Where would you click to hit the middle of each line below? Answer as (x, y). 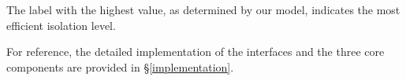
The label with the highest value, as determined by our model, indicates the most (203, 9)
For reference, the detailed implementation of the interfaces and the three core (196, 52)
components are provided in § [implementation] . (120, 66)
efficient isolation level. (61, 25)
